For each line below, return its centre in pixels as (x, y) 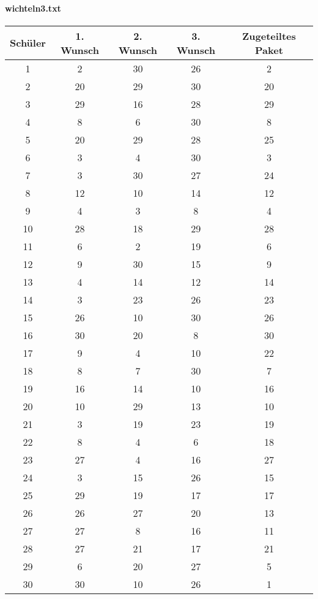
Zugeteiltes (269, 36)
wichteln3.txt (33, 8)
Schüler (28, 43)
